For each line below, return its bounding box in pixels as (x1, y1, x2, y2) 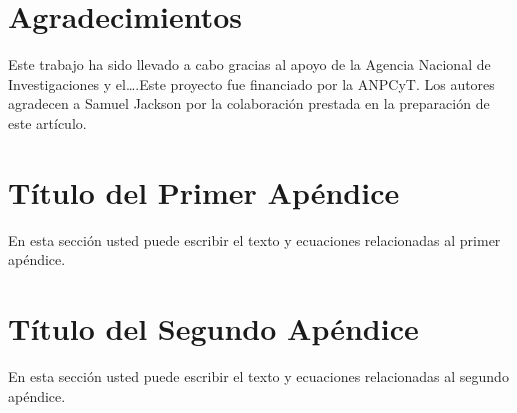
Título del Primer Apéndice (8, 171, 400, 212)
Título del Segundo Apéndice (8, 308, 419, 348)
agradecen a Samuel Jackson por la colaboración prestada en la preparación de (8, 93, 490, 114)
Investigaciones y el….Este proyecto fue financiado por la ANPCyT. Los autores (8, 73, 495, 94)
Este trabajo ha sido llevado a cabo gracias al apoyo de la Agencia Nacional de (8, 54, 491, 75)
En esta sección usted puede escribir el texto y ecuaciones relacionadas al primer (8, 229, 501, 250)
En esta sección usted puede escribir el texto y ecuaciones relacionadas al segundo (8, 365, 509, 386)
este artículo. (8, 112, 87, 133)
